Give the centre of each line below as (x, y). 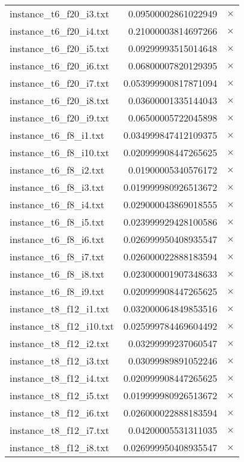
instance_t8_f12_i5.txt (59, 395)
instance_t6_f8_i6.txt (57, 239)
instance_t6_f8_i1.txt (57, 135)
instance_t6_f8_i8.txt (57, 274)
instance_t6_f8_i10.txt (59, 152)
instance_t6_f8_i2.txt (57, 170)
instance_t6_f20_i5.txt (59, 48)
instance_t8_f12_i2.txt (59, 343)
